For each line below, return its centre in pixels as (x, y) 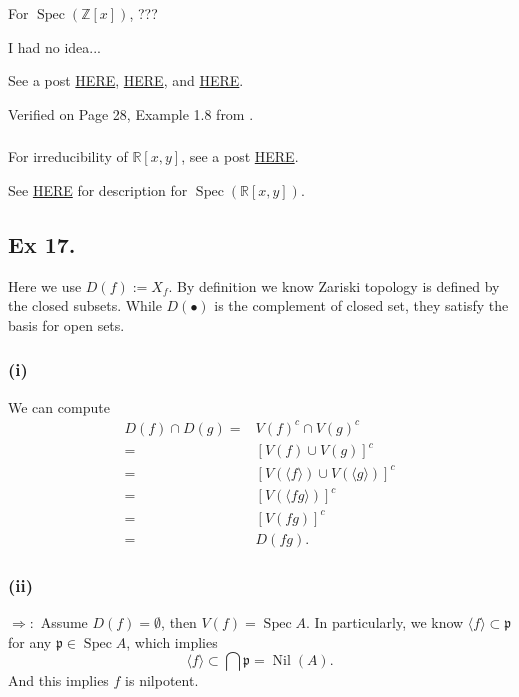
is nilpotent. (162, 680)
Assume (64, 622)
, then (179, 622)
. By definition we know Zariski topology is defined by (334, 285)
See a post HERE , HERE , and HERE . (126, 80)
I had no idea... (54, 46)
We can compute (59, 406)
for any (30, 641)
